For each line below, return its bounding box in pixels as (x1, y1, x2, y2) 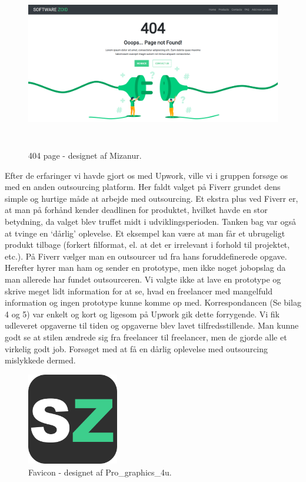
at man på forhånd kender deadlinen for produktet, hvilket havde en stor (5, 204, 268, 216)
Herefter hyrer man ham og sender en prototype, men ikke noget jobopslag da (5, 261, 286, 274)
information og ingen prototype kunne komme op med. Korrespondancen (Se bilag (5, 296, 301, 309)
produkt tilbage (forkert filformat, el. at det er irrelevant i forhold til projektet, (5, 238, 290, 251)
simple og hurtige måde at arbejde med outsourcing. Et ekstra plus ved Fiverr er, (5, 192, 298, 204)
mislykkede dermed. (5, 354, 76, 366)
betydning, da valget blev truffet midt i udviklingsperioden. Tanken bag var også (5, 215, 296, 228)
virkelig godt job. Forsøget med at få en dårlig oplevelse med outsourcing (5, 342, 268, 355)
